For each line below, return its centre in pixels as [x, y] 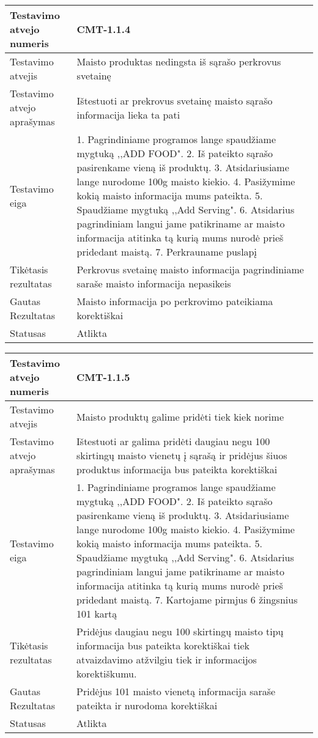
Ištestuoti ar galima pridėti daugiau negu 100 [173, 441]
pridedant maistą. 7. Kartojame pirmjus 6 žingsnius [187, 600]
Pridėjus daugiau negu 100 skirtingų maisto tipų [180, 631]
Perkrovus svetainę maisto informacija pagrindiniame [190, 269]
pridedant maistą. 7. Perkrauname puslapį [167, 252]
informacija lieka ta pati [128, 114]
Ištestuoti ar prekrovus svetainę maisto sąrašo [175, 100]
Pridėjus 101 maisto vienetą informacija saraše [176, 691]
